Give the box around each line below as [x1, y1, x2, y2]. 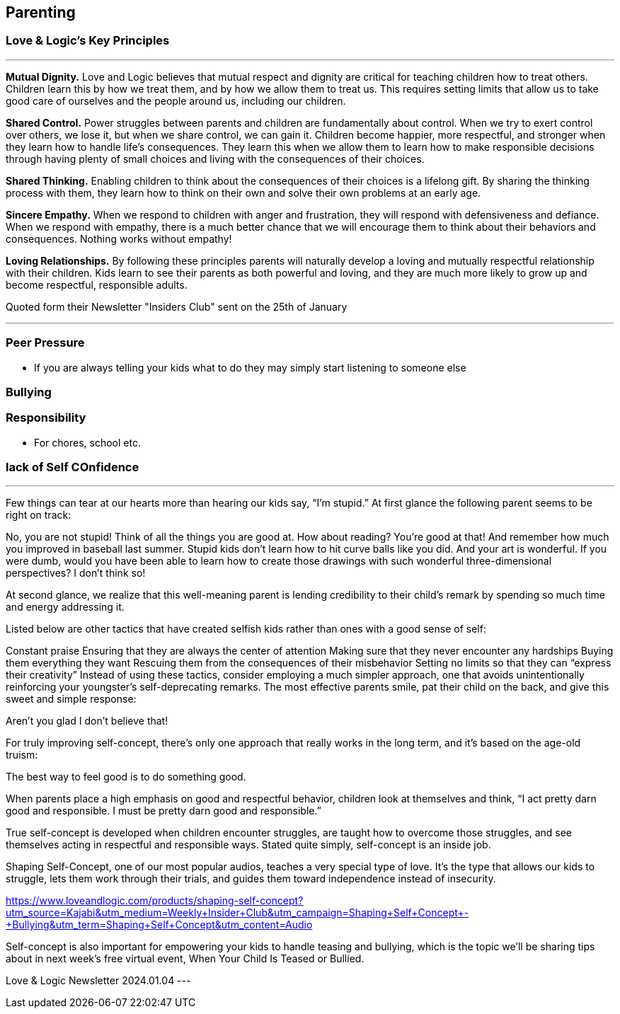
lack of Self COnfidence [6, 460, 139, 475]
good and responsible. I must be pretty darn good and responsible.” [6, 805, 321, 817]
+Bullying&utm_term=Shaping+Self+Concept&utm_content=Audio [6, 918, 313, 931]
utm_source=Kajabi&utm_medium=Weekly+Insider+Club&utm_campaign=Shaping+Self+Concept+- [6, 906, 469, 919]
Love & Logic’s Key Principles [6, 33, 170, 48]
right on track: [6, 509, 71, 522]
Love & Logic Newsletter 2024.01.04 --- [6, 974, 191, 987]
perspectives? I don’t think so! [6, 567, 146, 580]
